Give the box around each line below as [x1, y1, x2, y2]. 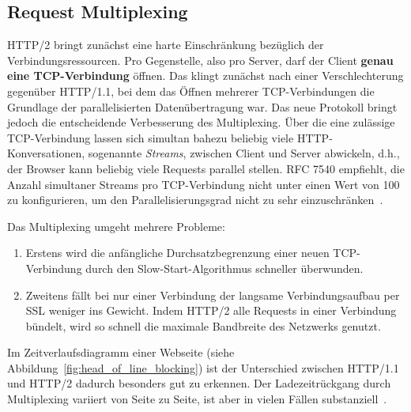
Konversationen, [7, 145, 85, 161]
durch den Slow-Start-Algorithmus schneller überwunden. [85, 259, 364, 276]
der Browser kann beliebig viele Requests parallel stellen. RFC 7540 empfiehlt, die [7, 160, 405, 176]
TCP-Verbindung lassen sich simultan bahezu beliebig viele [7, 129, 294, 146]
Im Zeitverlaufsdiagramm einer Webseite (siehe [7, 344, 235, 361]
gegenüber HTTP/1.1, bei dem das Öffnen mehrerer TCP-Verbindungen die [7, 82, 375, 99]
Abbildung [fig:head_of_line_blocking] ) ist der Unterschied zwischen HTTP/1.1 [7, 359, 399, 376]
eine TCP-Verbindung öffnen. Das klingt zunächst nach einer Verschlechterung [7, 67, 404, 84]
